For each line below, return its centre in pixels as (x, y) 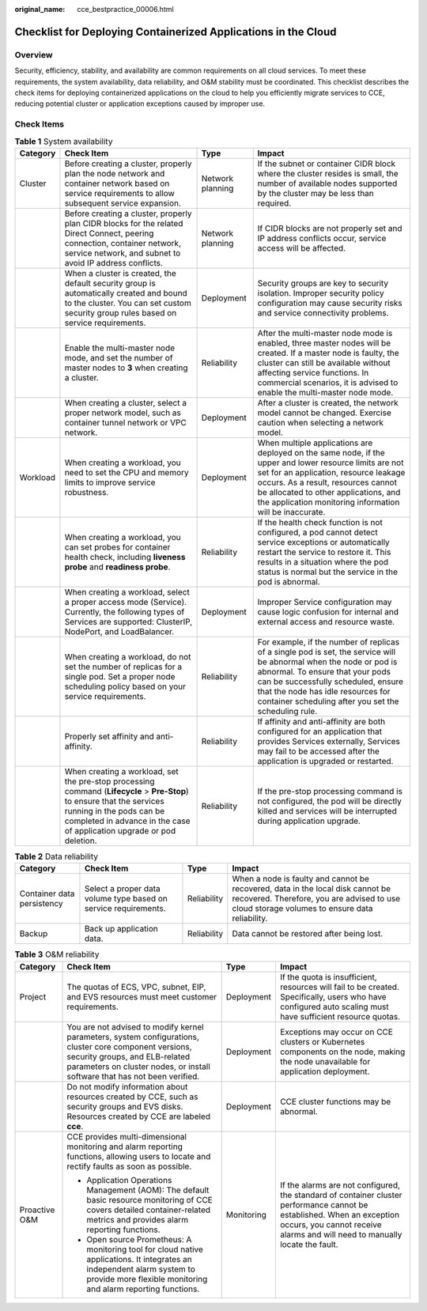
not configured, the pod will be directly (330, 801)
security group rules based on (121, 312)
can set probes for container (117, 547)
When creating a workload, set (122, 771)
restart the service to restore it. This (324, 552)
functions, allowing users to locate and (139, 1156)
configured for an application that (320, 731)
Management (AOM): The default (148, 1190)
